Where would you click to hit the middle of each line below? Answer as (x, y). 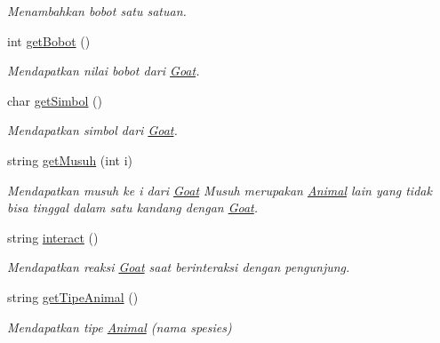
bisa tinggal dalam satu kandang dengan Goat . (133, 207)
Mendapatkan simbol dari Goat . (92, 130)
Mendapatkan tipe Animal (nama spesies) (120, 327)
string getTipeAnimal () (73, 296)
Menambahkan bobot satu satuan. (97, 11)
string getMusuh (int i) (70, 160)
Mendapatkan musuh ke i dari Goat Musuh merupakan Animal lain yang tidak (220, 190)
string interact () (53, 237)
